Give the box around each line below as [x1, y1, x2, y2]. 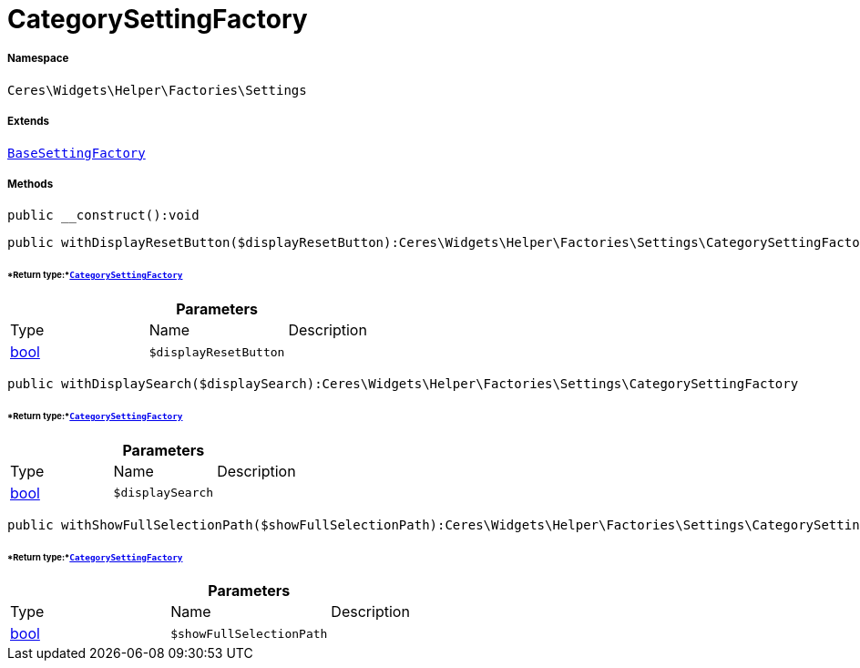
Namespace [7, 52, 69, 66]
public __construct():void [7, 208, 200, 223]
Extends [7, 115, 50, 128]
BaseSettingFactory [7, 145, 146, 160]
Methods [7, 177, 54, 190]
